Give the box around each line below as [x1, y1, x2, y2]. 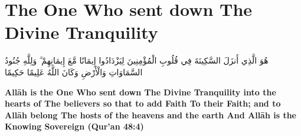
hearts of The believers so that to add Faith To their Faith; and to [5, 97, 281, 110]
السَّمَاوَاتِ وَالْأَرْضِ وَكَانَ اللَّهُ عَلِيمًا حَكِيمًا [5, 65, 143, 78]
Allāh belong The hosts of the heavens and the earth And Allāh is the [5, 108, 297, 121]
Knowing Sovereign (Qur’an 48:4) [5, 120, 144, 132]
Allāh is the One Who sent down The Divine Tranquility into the [5, 85, 276, 98]
